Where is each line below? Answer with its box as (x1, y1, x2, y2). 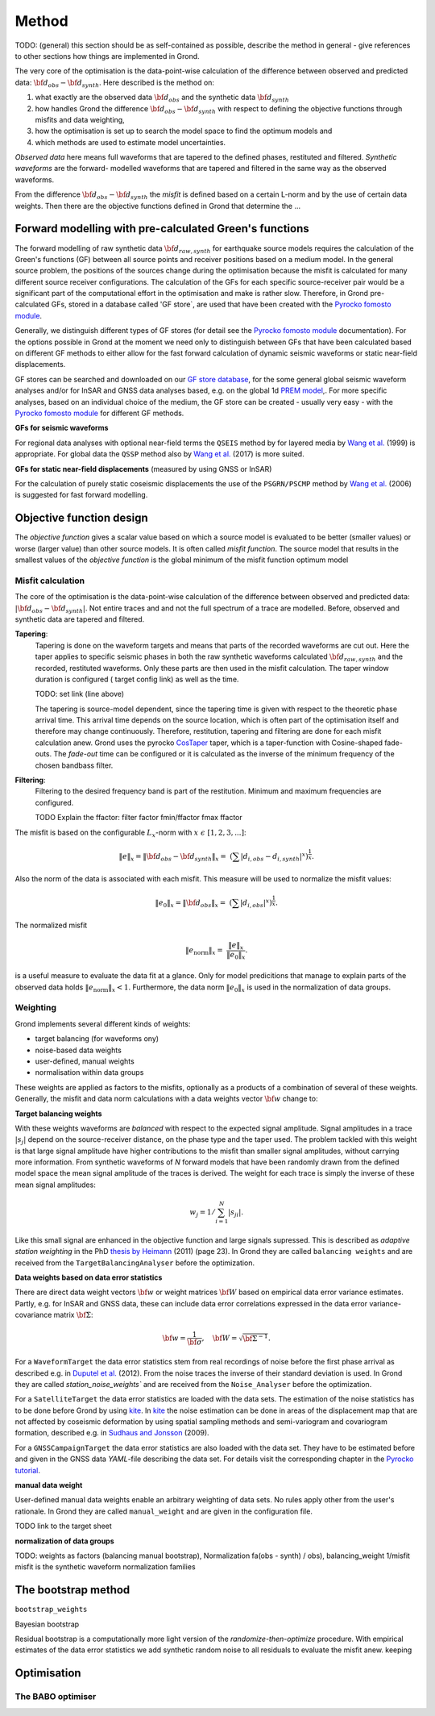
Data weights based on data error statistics (14, 1272, 163, 1282)
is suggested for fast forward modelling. (14, 490, 148, 500)
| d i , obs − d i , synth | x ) (240, 851, 309, 863)
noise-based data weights (35, 1045, 122, 1055)
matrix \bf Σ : (53, 1310, 93, 1320)
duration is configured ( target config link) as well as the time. (35, 674, 239, 684)
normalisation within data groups (35, 1068, 144, 1077)
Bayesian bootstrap (14, 1619, 80, 1629)
